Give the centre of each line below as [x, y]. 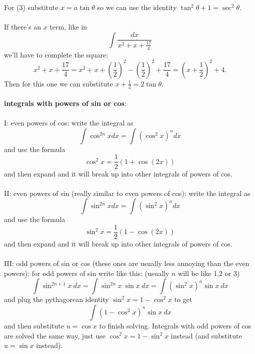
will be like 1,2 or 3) [209, 273]
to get [183, 299]
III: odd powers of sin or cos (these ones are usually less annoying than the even [127, 263]
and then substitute [34, 325]
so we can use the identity [137, 7]
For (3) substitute [31, 7]
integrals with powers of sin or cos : [65, 103]
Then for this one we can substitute [59, 83]
